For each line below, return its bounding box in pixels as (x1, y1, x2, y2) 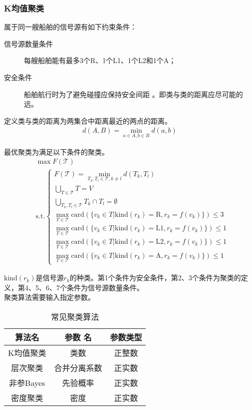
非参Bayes (9, 376, 45, 388)
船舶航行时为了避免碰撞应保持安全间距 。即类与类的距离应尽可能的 (24, 89, 243, 99)
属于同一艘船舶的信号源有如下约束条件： (4, 22, 137, 32)
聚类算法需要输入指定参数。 (4, 292, 95, 302)
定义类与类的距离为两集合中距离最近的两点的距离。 (4, 115, 172, 126)
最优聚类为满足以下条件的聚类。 (4, 146, 109, 157)
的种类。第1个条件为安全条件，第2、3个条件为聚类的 (69, 272, 241, 283)
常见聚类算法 (51, 310, 99, 322)
